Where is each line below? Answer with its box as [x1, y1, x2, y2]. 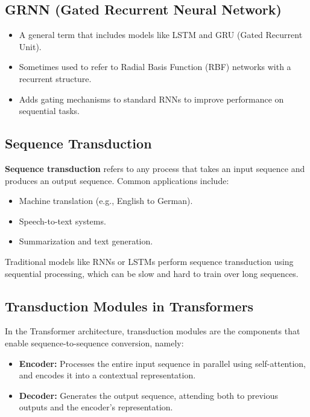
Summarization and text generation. [19, 235, 153, 247]
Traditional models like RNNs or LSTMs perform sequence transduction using [5, 255, 294, 267]
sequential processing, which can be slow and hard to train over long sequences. [5, 267, 299, 279]
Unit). [19, 40, 42, 53]
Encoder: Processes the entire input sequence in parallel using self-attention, [19, 357, 306, 369]
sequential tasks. [19, 104, 80, 117]
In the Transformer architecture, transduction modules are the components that [5, 325, 300, 337]
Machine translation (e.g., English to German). [19, 194, 193, 207]
